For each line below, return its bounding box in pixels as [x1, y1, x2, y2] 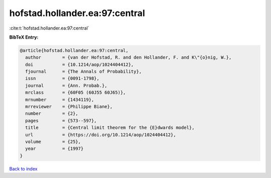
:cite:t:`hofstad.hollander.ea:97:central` [9, 25, 90, 31]
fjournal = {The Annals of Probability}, [25, 69, 142, 75]
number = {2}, [25, 111, 79, 116]
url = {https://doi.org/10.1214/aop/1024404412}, [25, 132, 176, 137]
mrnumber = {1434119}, [25, 97, 94, 102]
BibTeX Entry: [9, 34, 39, 40]
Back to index [9, 165, 38, 171]
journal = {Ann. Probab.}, [25, 83, 107, 88]
